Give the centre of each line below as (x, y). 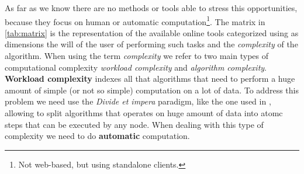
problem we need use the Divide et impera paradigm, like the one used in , (138, 101)
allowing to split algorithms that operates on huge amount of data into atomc (144, 113)
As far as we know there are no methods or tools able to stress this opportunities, (151, 8)
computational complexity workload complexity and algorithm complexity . (136, 67)
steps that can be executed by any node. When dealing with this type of (134, 124)
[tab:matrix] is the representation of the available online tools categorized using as (152, 32)
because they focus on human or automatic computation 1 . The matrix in (135, 20)
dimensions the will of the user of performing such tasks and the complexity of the (151, 44)
